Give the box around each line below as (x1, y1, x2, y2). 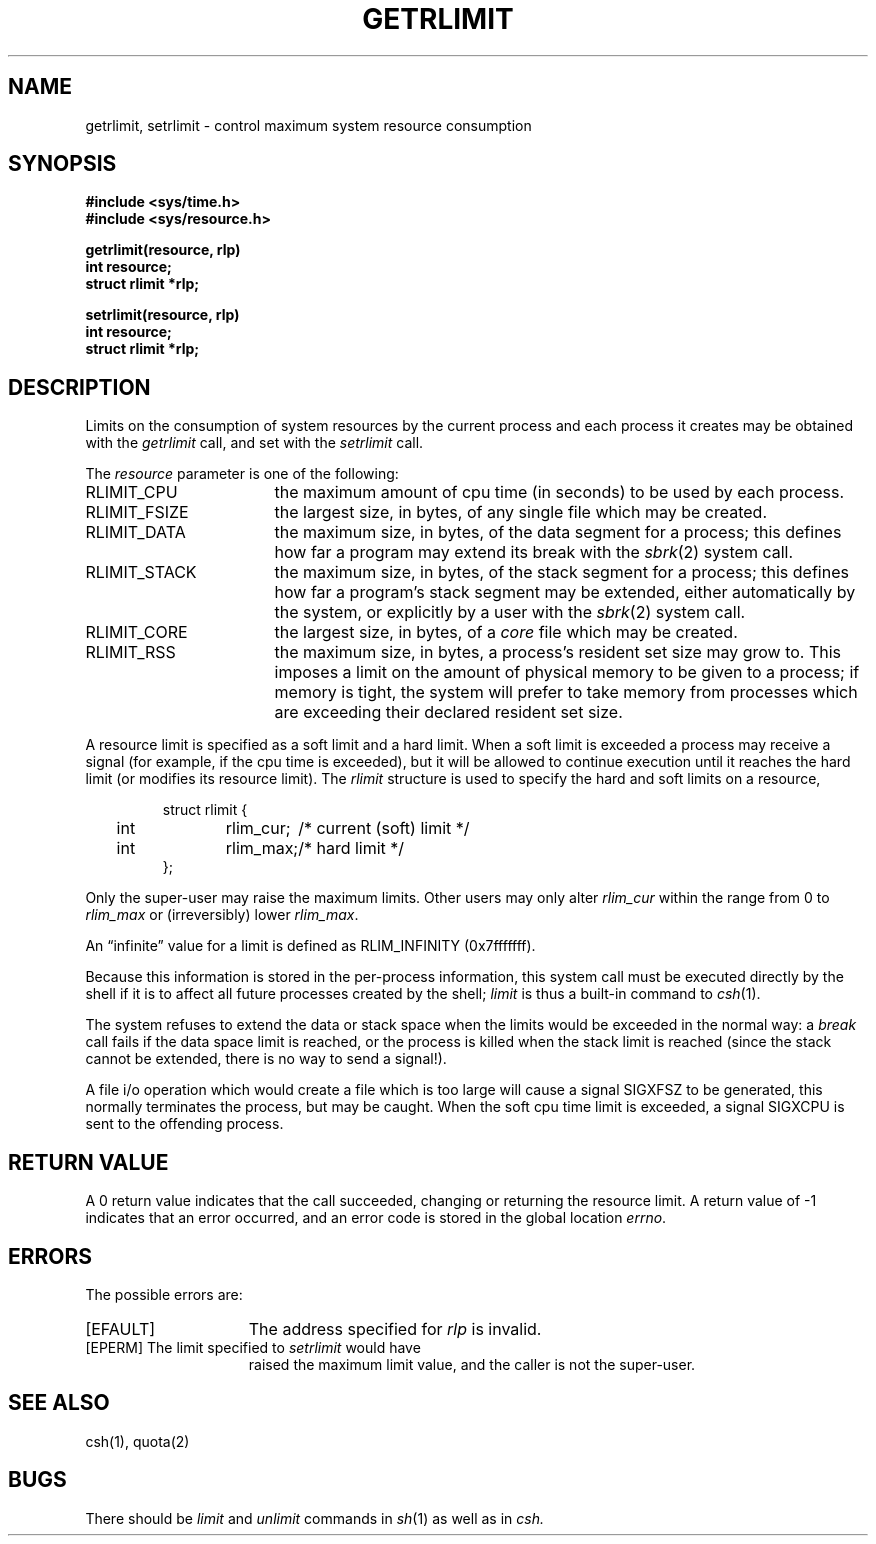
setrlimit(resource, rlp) (85, 306, 240, 324)
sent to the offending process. (85, 1115, 284, 1133)
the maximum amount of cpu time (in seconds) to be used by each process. (274, 482, 845, 503)
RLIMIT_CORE (85, 622, 188, 643)
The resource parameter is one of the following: (85, 465, 399, 483)
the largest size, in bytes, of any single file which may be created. (274, 502, 767, 523)
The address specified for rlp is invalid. (248, 1318, 542, 1339)
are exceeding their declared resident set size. (274, 702, 623, 723)
